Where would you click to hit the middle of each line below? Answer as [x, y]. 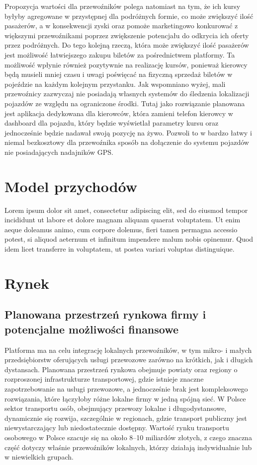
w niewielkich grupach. [39, 457]
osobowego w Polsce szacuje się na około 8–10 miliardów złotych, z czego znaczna [128, 437]
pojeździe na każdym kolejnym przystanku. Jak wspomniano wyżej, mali [115, 84]
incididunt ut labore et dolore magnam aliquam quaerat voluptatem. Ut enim [123, 220]
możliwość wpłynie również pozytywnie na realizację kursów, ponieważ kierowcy [126, 64]
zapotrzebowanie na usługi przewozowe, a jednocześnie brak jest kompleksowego [126, 388]
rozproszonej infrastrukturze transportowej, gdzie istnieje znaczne [104, 379]
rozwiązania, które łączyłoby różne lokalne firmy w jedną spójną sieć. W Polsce [125, 398]
